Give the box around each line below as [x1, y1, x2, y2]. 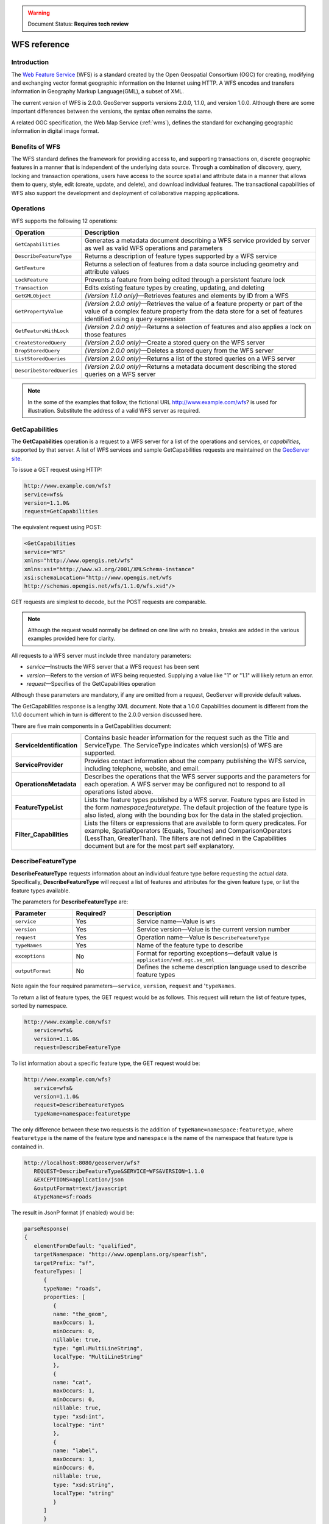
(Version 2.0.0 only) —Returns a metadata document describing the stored [84, 363, 297, 371]
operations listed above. [84, 787, 154, 796]
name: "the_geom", [52, 1311, 108, 1317]
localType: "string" [52, 1490, 115, 1497]
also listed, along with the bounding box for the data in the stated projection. [84, 811, 303, 819]
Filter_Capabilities [15, 830, 69, 838]
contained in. [11, 1143, 44, 1150]
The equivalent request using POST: [11, 524, 102, 531]
